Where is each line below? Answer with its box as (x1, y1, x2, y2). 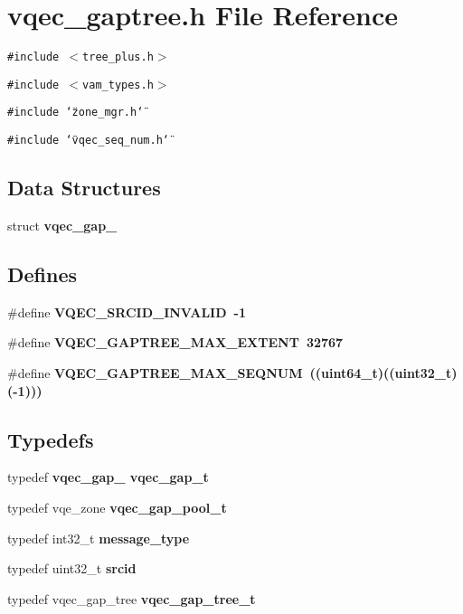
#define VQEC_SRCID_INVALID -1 (7, 302, 246, 321)
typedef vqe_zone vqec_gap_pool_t (7, 497, 227, 516)
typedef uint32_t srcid (7, 559, 137, 578)
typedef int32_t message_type (7, 528, 190, 547)
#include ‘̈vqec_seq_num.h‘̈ (7, 134, 169, 147)
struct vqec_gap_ (7, 215, 118, 234)
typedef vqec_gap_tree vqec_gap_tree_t (7, 589, 256, 608)
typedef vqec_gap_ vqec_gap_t (7, 468, 209, 486)
